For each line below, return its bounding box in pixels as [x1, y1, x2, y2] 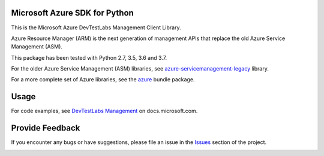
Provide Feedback [11, 123, 80, 133]
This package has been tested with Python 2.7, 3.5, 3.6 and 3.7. [11, 54, 167, 61]
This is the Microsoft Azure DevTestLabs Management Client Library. [11, 24, 181, 31]
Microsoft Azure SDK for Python [11, 8, 134, 18]
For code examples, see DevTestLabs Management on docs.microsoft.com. [11, 108, 198, 115]
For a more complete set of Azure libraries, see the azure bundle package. [11, 76, 195, 83]
